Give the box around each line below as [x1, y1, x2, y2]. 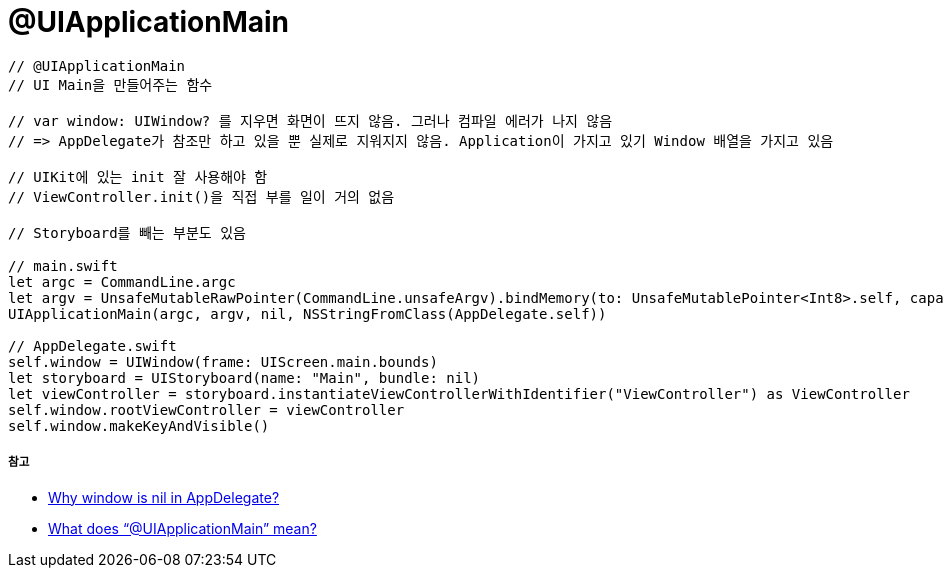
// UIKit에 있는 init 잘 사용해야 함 [8, 168, 268, 185]
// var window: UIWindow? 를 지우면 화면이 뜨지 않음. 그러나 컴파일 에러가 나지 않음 [8, 112, 613, 129]
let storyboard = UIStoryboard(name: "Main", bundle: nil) [8, 369, 481, 386]
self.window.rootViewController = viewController [8, 401, 405, 418]
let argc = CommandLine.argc [8, 273, 236, 290]
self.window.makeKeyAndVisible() [8, 417, 270, 434]
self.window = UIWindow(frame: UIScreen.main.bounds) [8, 353, 438, 370]
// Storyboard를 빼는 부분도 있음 [8, 224, 246, 241]
